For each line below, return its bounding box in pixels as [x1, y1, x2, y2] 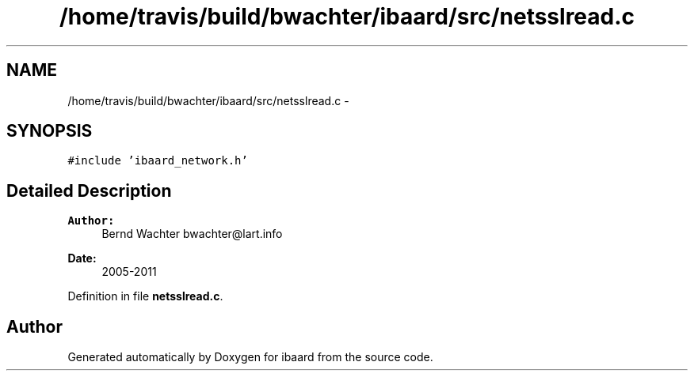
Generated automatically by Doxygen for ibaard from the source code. [67, 350, 433, 364]
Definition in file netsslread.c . [67, 289, 223, 303]
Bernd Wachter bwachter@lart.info [101, 227, 283, 241]
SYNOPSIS [6, 121, 93, 141]
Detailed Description [6, 180, 172, 201]
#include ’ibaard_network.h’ [67, 154, 248, 168]
